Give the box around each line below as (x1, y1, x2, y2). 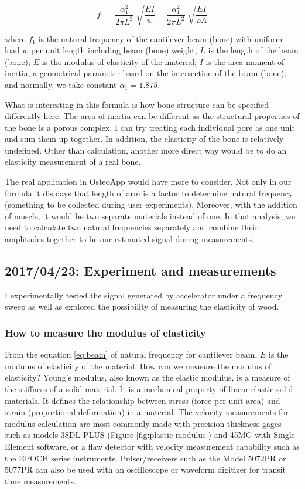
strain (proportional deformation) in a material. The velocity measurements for (5, 406, 289, 418)
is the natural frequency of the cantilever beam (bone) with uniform (38, 32, 283, 45)
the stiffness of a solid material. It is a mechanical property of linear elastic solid (5, 383, 293, 395)
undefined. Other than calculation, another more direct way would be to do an (5, 144, 287, 156)
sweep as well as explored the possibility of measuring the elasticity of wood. (5, 300, 279, 313)
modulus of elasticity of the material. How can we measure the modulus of (5, 359, 272, 372)
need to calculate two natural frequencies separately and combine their (5, 221, 258, 233)
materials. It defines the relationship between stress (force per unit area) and (5, 394, 280, 406)
